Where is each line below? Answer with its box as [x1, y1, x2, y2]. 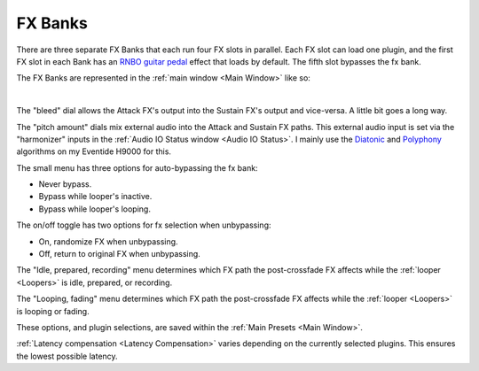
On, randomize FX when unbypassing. [38, 236, 178, 247]
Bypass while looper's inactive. [38, 191, 153, 202]
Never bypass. [38, 179, 92, 189]
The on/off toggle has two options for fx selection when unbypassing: [16, 220, 271, 230]
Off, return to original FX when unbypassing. [38, 249, 201, 259]
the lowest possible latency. [16, 351, 119, 361]
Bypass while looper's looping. [38, 204, 151, 214]
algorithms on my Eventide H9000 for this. [16, 146, 172, 157]
